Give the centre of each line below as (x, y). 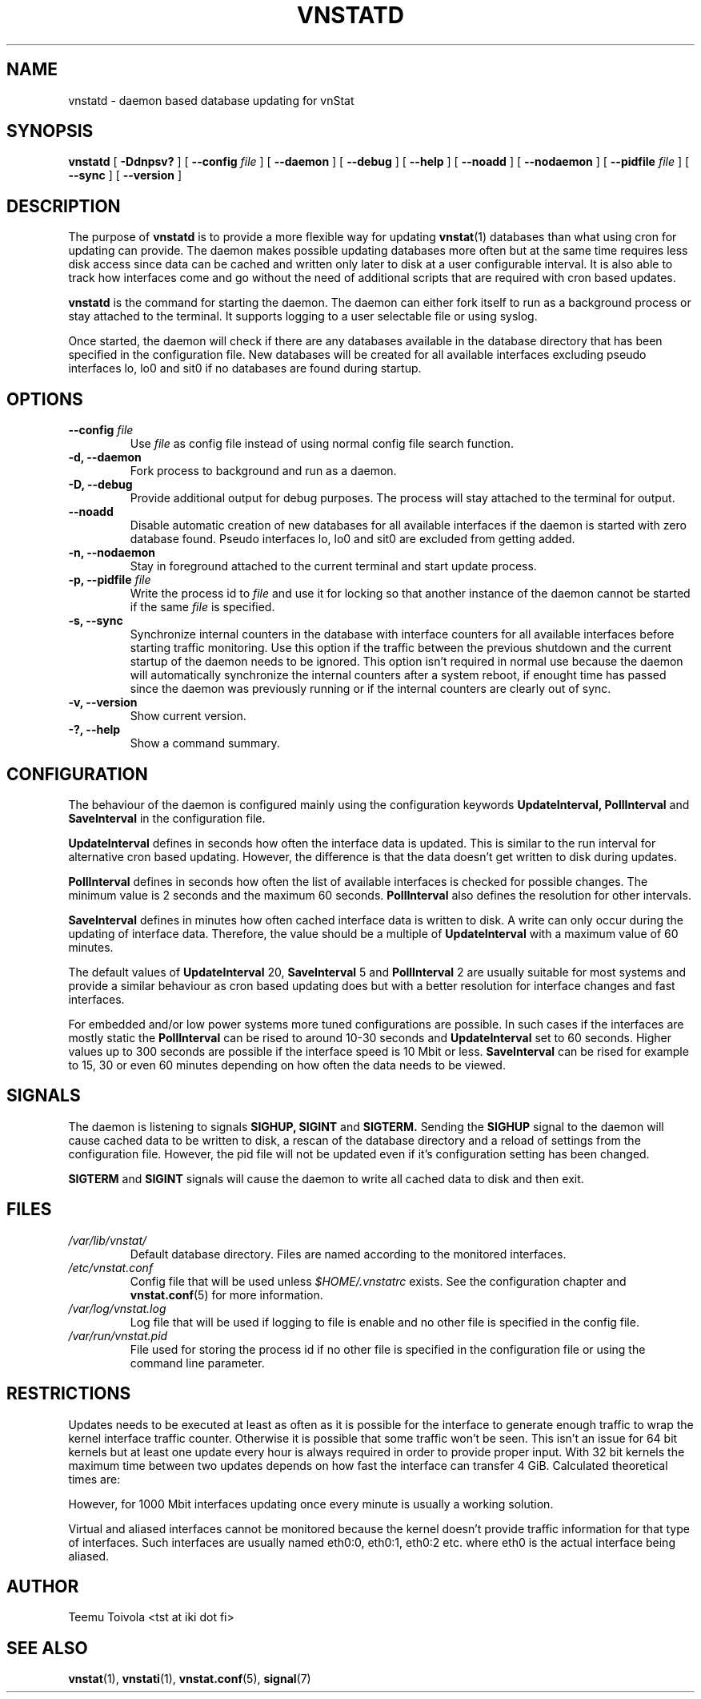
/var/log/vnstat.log (117, 1308)
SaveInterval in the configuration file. (167, 818)
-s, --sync (96, 621)
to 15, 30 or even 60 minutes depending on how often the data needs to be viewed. (287, 1065)
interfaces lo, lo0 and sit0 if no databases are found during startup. (245, 368)
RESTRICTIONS (69, 1394)
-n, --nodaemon (112, 553)
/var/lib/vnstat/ (108, 1240)
